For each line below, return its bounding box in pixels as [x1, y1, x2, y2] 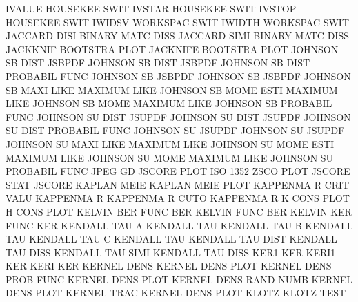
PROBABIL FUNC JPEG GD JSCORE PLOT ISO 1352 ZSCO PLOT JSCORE [6, 164, 350, 178]
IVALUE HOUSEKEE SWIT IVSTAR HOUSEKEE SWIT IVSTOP [6, 1, 297, 15]
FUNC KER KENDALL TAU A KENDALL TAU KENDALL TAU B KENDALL [6, 218, 353, 232]
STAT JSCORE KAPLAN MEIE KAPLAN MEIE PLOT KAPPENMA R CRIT [6, 177, 350, 191]
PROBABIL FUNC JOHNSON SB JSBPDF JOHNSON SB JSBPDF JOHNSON [6, 68, 351, 83]
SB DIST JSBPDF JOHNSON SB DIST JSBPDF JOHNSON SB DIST [6, 55, 310, 70]
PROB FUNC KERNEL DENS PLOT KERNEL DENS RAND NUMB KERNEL [6, 272, 353, 286]
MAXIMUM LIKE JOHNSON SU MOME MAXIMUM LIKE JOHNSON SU [6, 150, 334, 164]
